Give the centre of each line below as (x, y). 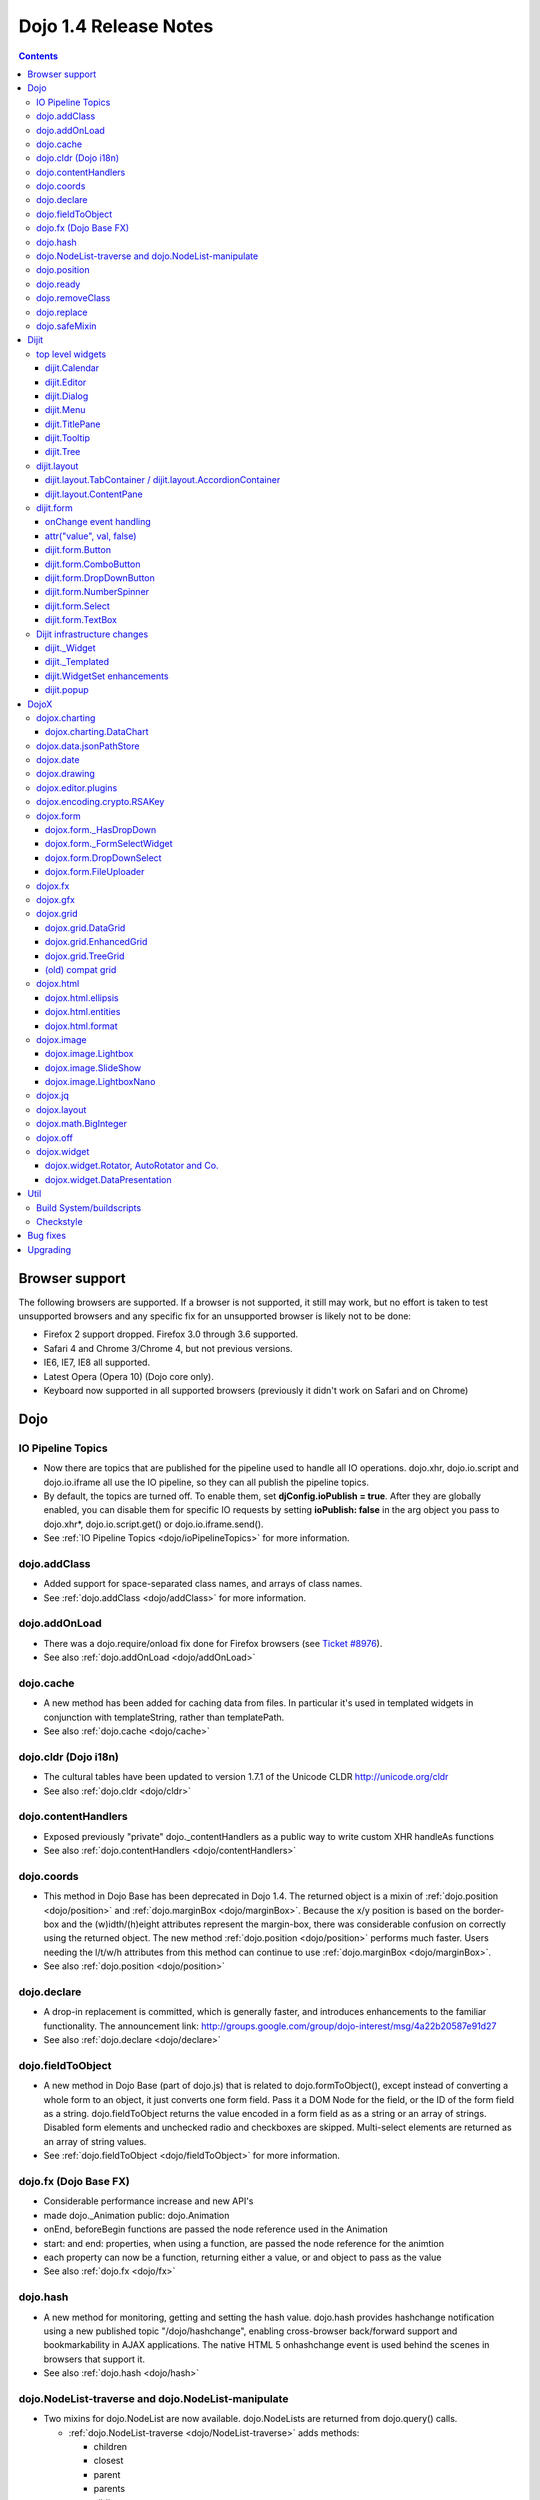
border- (488, 1910)
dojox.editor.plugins (77, 787)
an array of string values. (95, 2141)
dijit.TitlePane (73, 424)
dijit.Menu (65, 410)
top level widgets (71, 354)
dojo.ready (58, 284)
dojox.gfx (55, 899)
